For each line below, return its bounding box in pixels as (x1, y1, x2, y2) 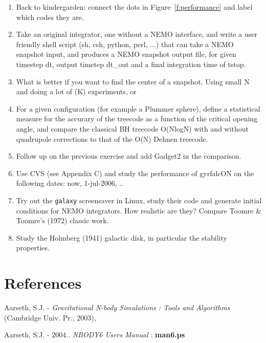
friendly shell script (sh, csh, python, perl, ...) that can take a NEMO (16, 38, 234, 49)
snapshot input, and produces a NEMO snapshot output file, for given (16, 49, 236, 59)
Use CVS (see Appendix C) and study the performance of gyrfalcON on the (16, 167, 254, 178)
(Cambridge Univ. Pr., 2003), (4, 312, 96, 323)
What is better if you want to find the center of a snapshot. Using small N (16, 76, 250, 87)
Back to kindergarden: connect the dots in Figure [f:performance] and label (16, 2, 253, 12)
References (4, 272, 82, 293)
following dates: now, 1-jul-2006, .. (16, 178, 124, 188)
